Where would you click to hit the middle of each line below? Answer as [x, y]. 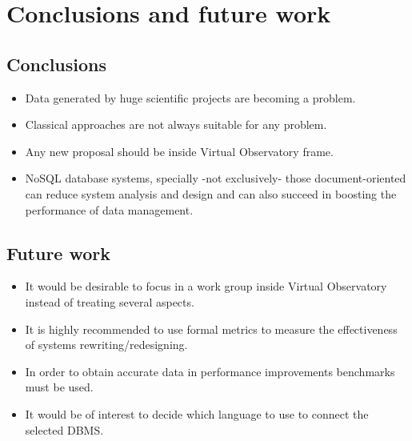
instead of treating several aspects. [110, 301]
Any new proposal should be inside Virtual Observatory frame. [179, 151]
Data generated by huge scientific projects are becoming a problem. [190, 97]
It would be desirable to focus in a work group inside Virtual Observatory [206, 286]
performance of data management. [109, 209]
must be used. [59, 387]
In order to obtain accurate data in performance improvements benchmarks [210, 371]
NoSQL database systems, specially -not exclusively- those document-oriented [216, 178]
